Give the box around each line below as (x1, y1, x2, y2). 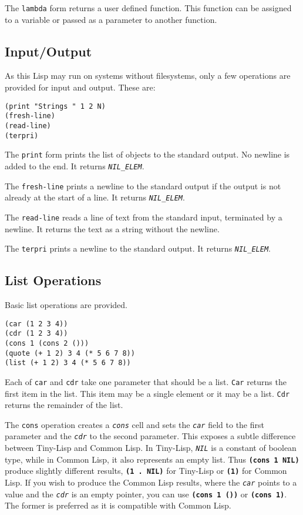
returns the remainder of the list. (5, 399, 123, 411)
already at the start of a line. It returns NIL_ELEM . (5, 191, 185, 203)
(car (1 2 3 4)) (5, 319, 68, 328)
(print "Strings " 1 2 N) (5, 102, 106, 111)
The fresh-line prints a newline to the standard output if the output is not (5, 179, 281, 192)
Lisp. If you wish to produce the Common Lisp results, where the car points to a (5, 476, 297, 489)
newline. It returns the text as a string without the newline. (5, 222, 220, 235)
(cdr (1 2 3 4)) (5, 329, 68, 338)
